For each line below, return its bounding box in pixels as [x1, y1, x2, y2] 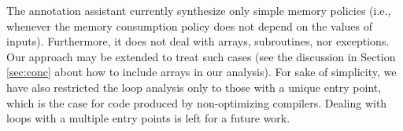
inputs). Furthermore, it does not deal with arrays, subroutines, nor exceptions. [6, 33, 390, 49]
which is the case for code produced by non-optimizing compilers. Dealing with [6, 94, 387, 111]
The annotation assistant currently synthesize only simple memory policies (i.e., [6, 2, 391, 18]
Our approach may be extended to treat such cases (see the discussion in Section [6, 48, 396, 64]
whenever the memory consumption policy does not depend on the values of [6, 17, 373, 34]
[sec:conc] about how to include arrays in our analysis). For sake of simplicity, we [6, 64, 397, 80]
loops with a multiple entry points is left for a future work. [6, 110, 290, 126]
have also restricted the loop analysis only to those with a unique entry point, [6, 78, 382, 95]
